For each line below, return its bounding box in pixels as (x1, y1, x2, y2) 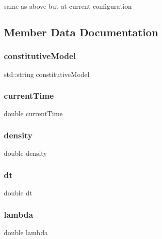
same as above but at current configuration (4, 1, 132, 11)
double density (4, 148, 47, 158)
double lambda (4, 227, 48, 237)
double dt (4, 188, 32, 198)
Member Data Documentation (4, 24, 159, 39)
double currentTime (4, 108, 63, 119)
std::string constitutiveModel (4, 69, 90, 79)
